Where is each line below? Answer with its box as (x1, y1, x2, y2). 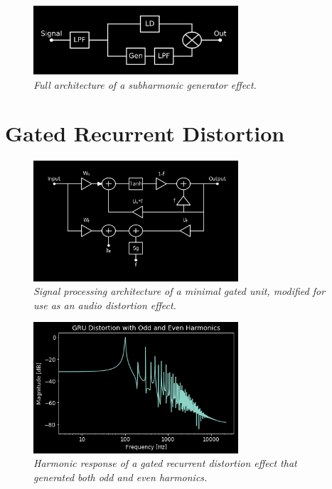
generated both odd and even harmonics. (33, 469, 208, 484)
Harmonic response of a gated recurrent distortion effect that (33, 456, 297, 471)
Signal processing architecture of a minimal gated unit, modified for (33, 284, 326, 299)
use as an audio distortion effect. (33, 297, 176, 312)
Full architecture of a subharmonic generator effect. (33, 77, 257, 92)
